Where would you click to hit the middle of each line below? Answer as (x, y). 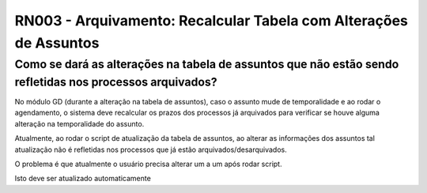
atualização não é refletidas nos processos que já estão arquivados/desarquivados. (151, 149)
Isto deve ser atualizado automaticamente (83, 179)
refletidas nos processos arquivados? (116, 82)
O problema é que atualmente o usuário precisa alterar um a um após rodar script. (148, 164)
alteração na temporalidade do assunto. (79, 123)
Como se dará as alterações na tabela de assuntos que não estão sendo (207, 64)
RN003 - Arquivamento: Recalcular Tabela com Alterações (212, 21)
